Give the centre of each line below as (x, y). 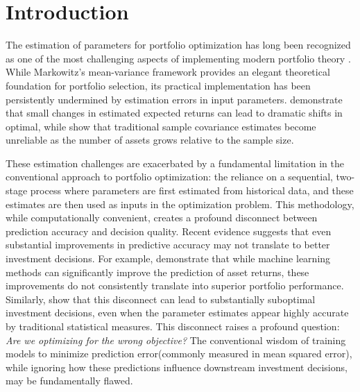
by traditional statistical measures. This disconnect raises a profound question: (173, 326)
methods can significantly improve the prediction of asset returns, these (157, 272)
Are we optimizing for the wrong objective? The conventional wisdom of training (176, 340)
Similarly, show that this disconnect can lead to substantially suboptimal (161, 299)
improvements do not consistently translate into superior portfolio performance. (175, 286)
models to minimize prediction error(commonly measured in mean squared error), (179, 353)
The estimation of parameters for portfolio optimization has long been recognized (178, 45)
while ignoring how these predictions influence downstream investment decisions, (177, 367)
